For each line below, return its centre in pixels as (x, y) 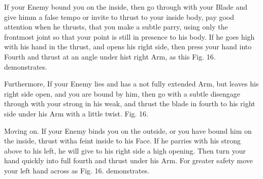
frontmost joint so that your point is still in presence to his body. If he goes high (129, 36)
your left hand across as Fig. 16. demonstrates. (77, 170)
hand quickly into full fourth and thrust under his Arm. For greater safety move (128, 160)
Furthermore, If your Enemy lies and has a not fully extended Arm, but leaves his (131, 84)
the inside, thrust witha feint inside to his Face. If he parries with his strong (123, 141)
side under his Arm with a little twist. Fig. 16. (76, 113)
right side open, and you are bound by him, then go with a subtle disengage (122, 93)
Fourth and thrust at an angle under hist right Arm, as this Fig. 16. (110, 56)
